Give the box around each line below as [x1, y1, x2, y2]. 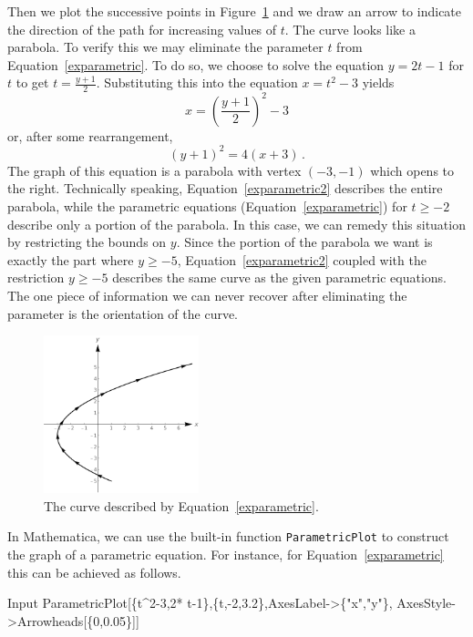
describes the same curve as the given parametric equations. [112, 268, 447, 287]
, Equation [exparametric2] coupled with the [177, 250, 427, 269]
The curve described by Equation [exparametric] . [44, 496, 319, 515]
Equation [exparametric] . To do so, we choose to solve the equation [7, 55, 385, 74]
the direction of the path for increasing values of [7, 19, 277, 38]
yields [362, 73, 395, 92]
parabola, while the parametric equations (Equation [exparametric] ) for [7, 196, 407, 215]
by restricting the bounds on [7, 232, 167, 252]
